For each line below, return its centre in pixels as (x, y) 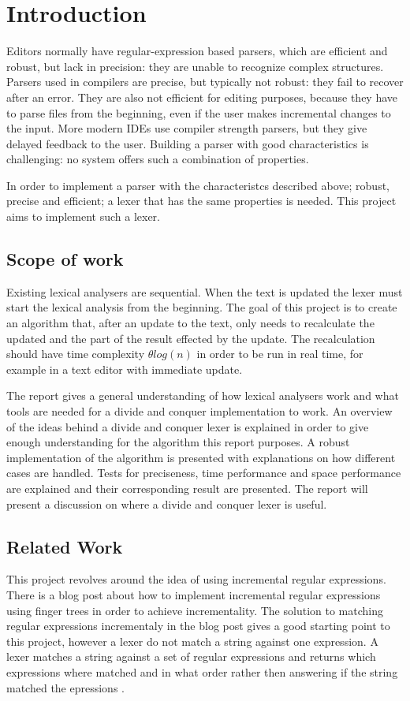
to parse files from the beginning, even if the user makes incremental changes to (199, 112)
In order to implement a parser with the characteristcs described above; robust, (198, 185)
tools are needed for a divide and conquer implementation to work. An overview (199, 411)
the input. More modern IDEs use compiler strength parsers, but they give (187, 128)
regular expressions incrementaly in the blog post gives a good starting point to (198, 626)
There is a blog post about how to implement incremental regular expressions (194, 594)
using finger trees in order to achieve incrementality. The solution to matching (195, 610)
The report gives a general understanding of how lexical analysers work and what (203, 395)
